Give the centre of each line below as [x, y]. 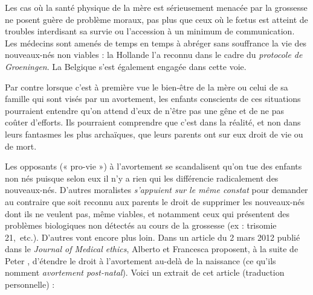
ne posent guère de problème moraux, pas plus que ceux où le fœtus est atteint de [156, 19]
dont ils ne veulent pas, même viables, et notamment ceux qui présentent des [147, 213]
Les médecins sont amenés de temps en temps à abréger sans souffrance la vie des [156, 43]
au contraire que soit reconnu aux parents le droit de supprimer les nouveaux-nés [155, 201]
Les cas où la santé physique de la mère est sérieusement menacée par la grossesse [156, 7]
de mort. [21, 146]
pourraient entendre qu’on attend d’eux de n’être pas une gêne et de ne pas [144, 110]
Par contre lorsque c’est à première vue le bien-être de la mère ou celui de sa [147, 87]
